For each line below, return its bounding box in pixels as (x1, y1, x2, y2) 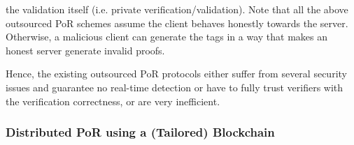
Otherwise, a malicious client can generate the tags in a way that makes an (6, 29, 327, 44)
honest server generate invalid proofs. (6, 43, 165, 57)
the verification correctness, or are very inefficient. (6, 93, 220, 108)
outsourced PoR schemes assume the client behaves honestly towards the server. (6, 15, 348, 30)
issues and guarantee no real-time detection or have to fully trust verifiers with (6, 79, 344, 94)
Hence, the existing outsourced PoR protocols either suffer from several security (6, 66, 347, 81)
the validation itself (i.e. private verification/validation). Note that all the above (6, 2, 348, 16)
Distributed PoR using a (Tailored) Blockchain (6, 123, 275, 141)
